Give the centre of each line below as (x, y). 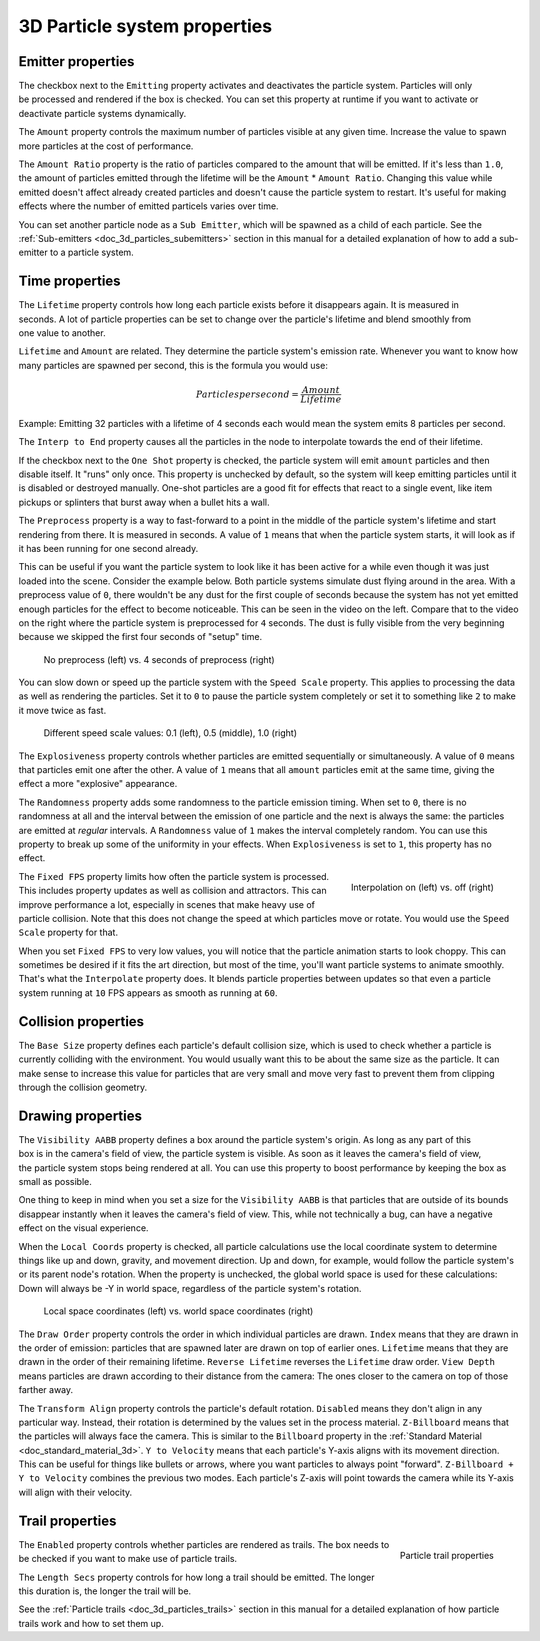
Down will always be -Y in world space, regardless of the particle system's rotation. (190, 1288)
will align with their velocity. (75, 1492)
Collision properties (81, 1021)
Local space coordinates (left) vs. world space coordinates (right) (178, 1311)
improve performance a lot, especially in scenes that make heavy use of (166, 904)
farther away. (46, 1390)
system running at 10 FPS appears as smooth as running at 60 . (148, 992)
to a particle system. (92, 252)
